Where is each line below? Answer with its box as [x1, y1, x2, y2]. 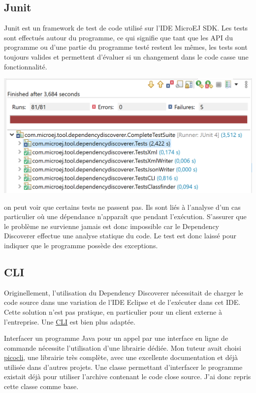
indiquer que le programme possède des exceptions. [4, 240, 158, 250]
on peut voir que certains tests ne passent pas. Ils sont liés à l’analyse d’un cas [4, 201, 241, 212]
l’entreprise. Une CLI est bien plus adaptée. [4, 316, 135, 327]
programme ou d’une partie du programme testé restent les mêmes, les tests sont [4, 42, 248, 52]
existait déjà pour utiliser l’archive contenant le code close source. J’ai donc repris [4, 371, 251, 382]
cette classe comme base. [4, 381, 79, 392]
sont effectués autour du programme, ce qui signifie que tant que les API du [4, 32, 233, 42]
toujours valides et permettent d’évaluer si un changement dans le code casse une [4, 51, 249, 62]
